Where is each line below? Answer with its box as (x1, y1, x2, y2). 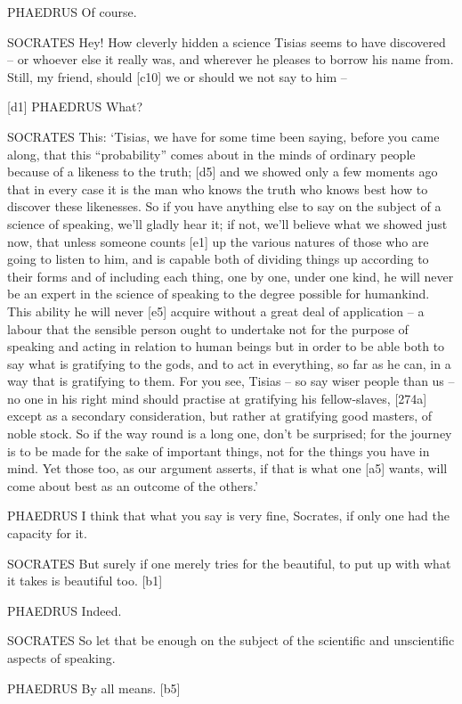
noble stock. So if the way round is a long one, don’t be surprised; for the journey (7, 424, 452, 443)
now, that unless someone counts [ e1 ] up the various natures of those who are (7, 232, 429, 250)
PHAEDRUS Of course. (7, 3, 137, 20)
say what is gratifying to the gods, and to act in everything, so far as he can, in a (7, 354, 451, 372)
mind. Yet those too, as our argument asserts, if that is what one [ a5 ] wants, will (7, 459, 448, 478)
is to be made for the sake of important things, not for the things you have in (7, 441, 430, 460)
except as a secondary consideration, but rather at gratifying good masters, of (7, 406, 433, 425)
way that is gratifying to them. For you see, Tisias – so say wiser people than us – (7, 372, 455, 390)
